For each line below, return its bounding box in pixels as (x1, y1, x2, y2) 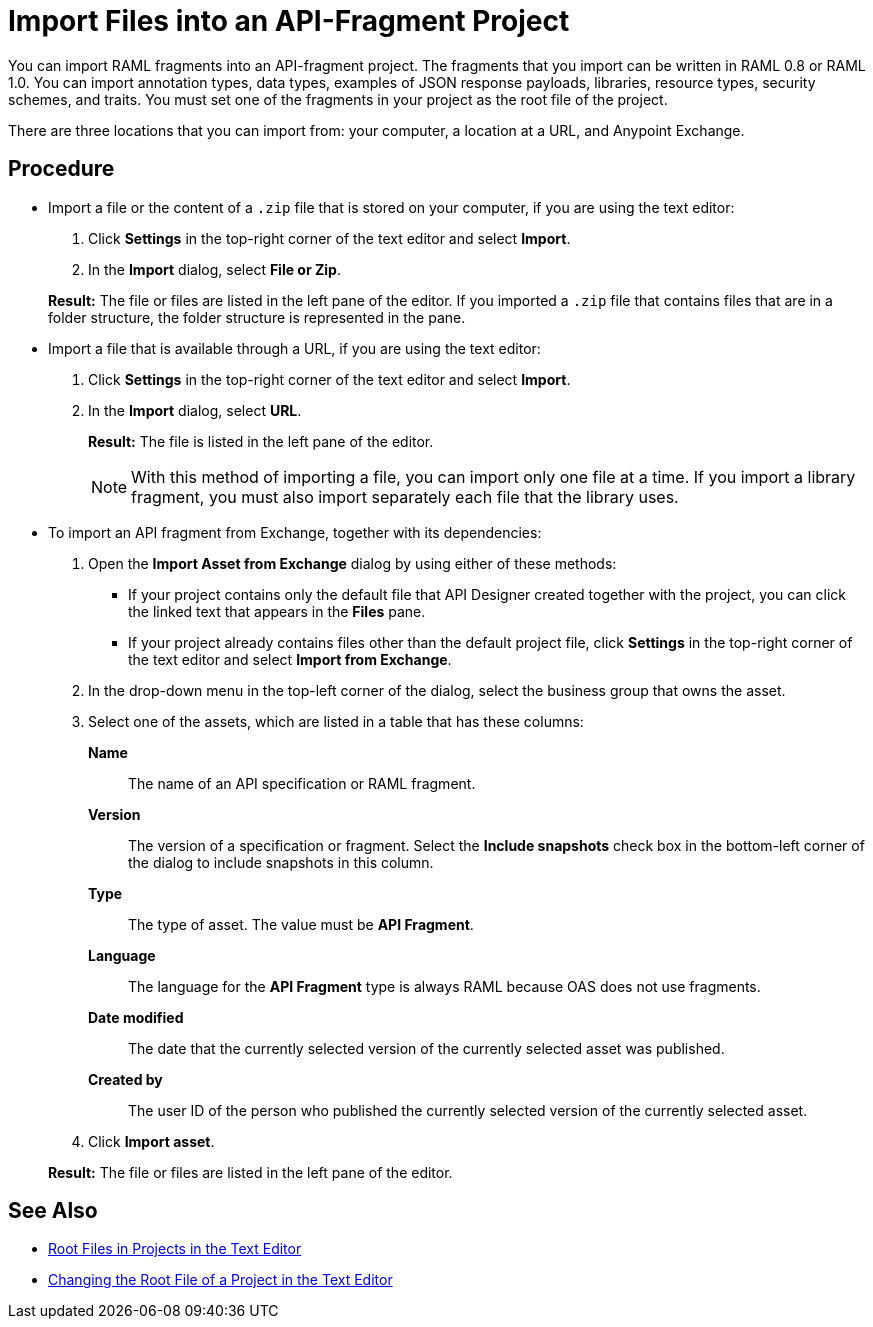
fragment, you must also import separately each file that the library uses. (131, 486, 679, 507)
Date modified (88, 1008, 184, 1026)
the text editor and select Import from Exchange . (128, 650, 452, 668)
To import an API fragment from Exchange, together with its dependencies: (48, 523, 542, 541)
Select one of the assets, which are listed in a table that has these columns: (88, 712, 584, 730)
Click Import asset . (88, 1132, 215, 1150)
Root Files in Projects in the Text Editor (48, 1240, 302, 1258)
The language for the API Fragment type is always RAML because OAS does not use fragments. (128, 977, 761, 995)
